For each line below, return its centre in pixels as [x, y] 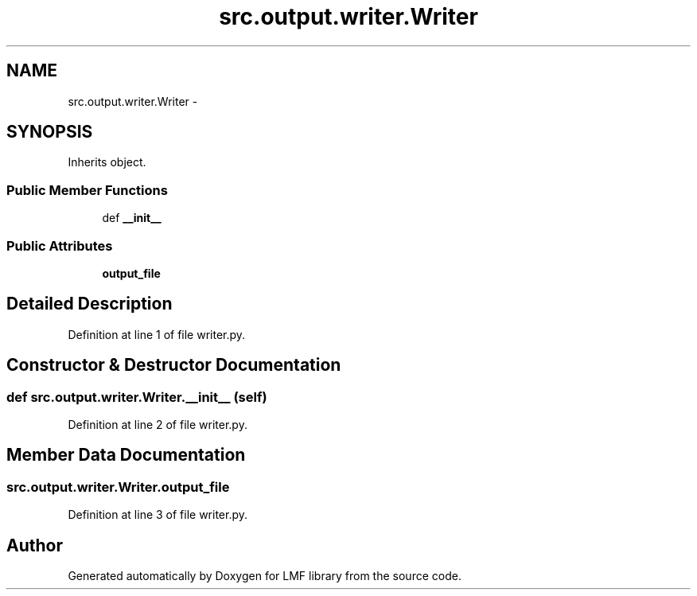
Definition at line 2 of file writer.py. [158, 425]
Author [35, 545]
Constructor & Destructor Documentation [174, 365]
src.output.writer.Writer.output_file [118, 487]
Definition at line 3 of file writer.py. [158, 515]
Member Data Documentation [126, 455]
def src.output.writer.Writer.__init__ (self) [137, 397]
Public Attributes [60, 245]
